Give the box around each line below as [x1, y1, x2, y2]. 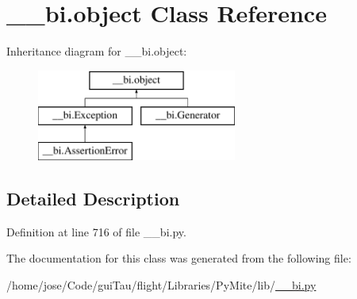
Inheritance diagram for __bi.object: [6, 43, 187, 59]
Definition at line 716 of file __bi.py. [6, 223, 186, 240]
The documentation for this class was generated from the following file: [6, 250, 351, 266]
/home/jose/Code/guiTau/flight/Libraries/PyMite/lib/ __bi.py [6, 277, 317, 293]
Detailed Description [6, 186, 180, 211]
